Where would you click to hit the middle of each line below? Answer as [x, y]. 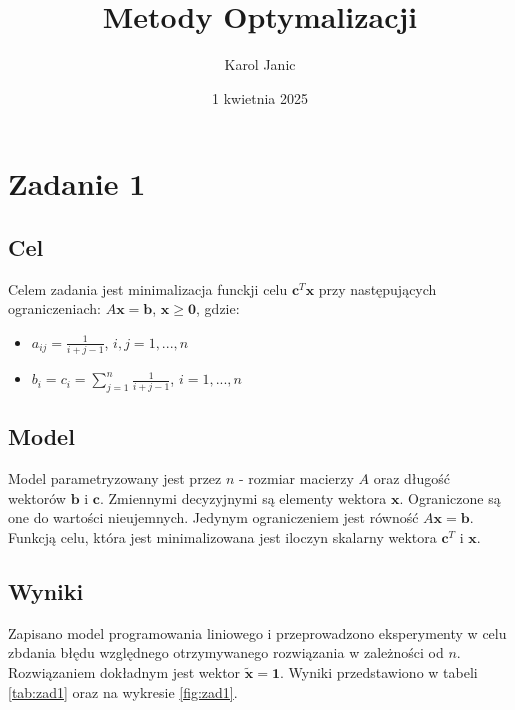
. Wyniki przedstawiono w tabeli [379, 671]
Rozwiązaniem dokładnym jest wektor [124, 671]
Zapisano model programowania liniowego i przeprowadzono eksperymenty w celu [257, 632]
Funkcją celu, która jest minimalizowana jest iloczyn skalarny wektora [222, 536]
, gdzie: [218, 308]
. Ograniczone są [450, 497]
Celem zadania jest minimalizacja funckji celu [148, 288]
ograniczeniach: [54, 308]
